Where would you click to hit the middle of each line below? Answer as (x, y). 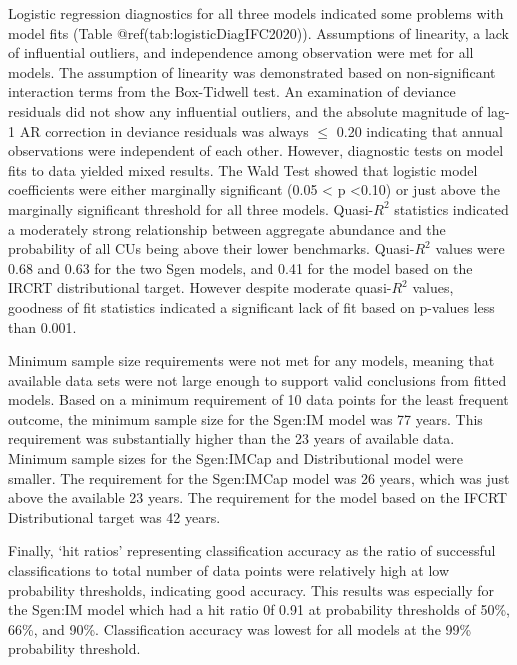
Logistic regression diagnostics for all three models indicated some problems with (256, 13)
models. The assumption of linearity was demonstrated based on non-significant (252, 71)
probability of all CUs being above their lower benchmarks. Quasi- (211, 248)
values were (470, 248)
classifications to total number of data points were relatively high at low (229, 570)
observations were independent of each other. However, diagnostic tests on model (256, 150)
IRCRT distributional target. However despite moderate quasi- (200, 287)
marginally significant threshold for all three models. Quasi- (191, 208)
